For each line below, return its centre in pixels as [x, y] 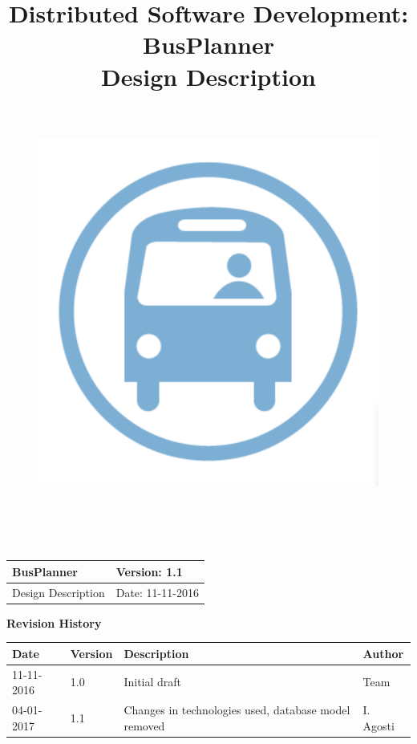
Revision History [54, 622]
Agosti [379, 725]
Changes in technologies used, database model [237, 710]
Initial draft [153, 682]
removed [144, 725]
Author [383, 653]
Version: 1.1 [149, 571]
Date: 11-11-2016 [157, 592]
